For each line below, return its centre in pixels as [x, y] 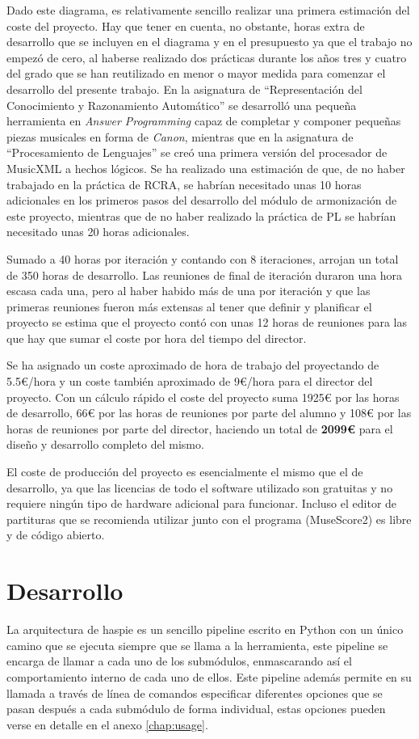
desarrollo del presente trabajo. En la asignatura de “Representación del [184, 89]
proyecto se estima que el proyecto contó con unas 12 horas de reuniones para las [207, 322]
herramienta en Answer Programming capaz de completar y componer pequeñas [204, 121]
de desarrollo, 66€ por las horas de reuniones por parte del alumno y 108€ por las [209, 413]
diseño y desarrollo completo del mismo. [105, 444]
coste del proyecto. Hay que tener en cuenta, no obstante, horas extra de [186, 25]
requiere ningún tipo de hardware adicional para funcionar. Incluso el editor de [202, 503]
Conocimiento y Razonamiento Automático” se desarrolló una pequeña [182, 105]
